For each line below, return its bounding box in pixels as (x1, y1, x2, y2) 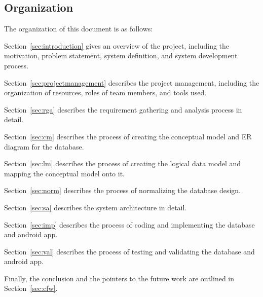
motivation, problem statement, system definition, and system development (4, 50, 238, 61)
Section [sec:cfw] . (4, 283, 58, 293)
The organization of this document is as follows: (4, 23, 153, 34)
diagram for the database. (4, 141, 84, 152)
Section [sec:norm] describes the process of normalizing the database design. (4, 185, 241, 196)
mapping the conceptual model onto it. (4, 168, 125, 178)
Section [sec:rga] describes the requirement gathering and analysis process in (4, 104, 242, 115)
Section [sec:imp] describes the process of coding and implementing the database (4, 219, 255, 230)
